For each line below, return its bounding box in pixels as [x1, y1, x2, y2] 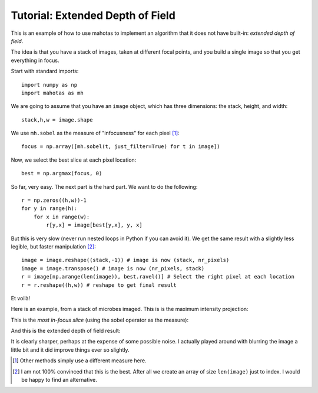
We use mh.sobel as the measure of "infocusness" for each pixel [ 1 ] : [11, 130, 180, 137]
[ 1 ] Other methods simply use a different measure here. [12, 357, 147, 364]
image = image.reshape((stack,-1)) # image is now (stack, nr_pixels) [21, 257, 230, 264]
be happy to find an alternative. [21, 376, 97, 384]
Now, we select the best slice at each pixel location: [11, 156, 137, 163]
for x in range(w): [33, 213, 90, 220]
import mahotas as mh [21, 89, 84, 96]
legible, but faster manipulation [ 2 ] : [11, 243, 97, 250]
